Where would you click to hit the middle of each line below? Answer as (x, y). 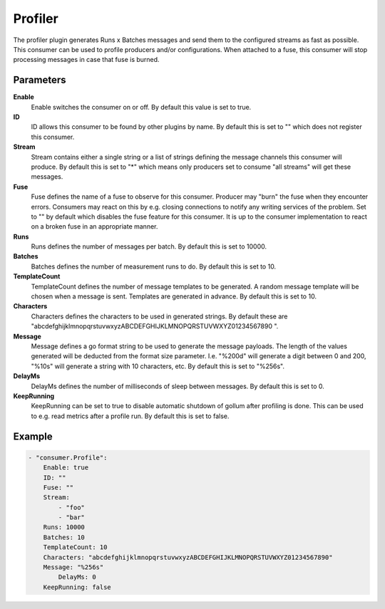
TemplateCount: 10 (75, 547)
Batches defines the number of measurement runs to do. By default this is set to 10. (154, 266)
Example (33, 436)
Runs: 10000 (64, 527)
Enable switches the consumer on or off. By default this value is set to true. (141, 107)
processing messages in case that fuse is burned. (86, 60)
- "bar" (72, 517)
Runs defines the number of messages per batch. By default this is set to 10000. (149, 246)
